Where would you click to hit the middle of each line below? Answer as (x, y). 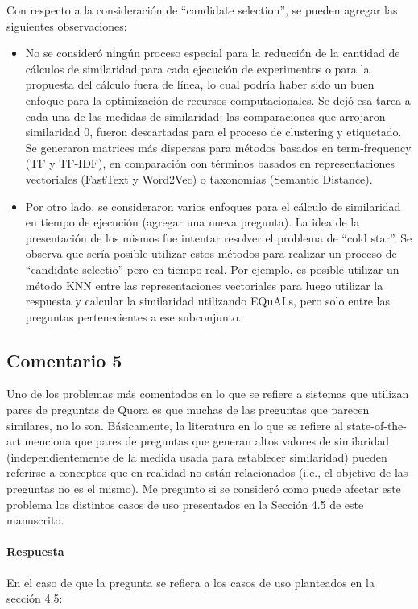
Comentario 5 (64, 360)
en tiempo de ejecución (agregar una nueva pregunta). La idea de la (192, 222)
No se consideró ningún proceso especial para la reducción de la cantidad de (213, 53)
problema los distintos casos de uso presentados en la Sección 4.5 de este (185, 504)
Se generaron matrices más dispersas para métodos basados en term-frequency (218, 147)
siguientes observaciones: (67, 25)
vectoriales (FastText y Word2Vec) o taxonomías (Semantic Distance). (199, 178)
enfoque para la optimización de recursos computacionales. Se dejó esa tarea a (218, 99)
